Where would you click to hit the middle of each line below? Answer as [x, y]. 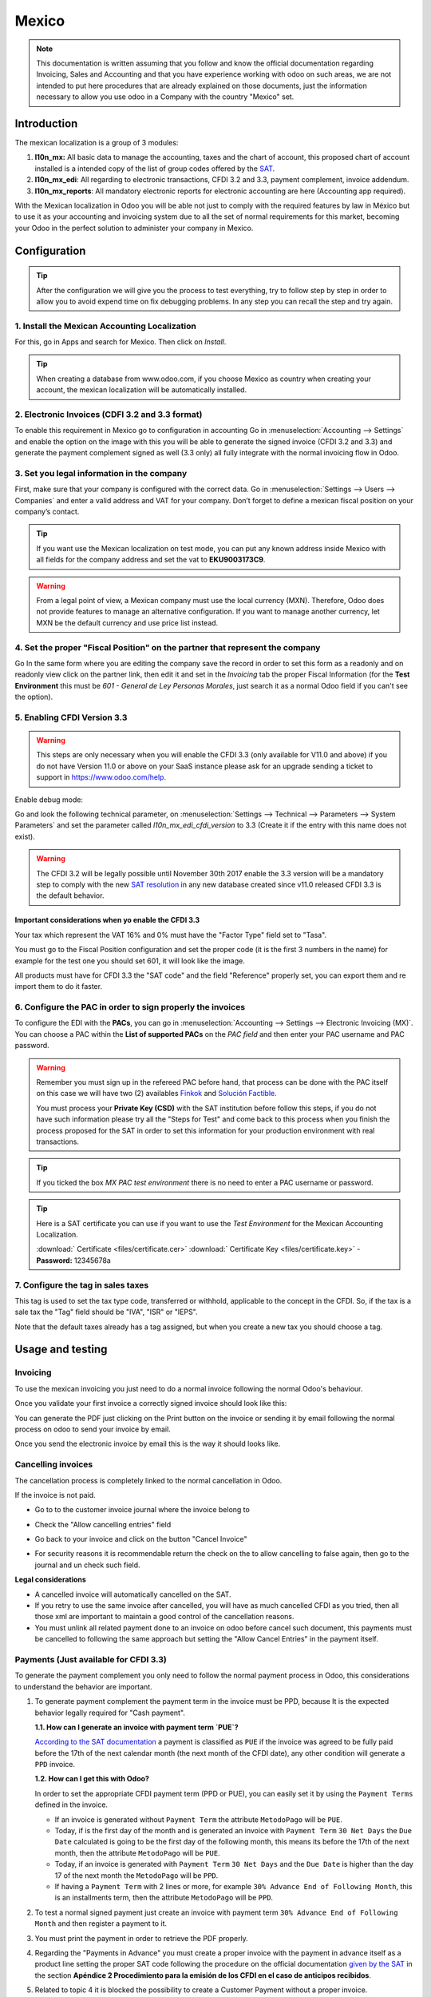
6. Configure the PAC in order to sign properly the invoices [130, 1007]
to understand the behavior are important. [84, 1686]
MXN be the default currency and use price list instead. [127, 622]
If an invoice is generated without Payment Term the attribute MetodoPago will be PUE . [199, 1819]
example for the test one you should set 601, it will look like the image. [130, 961]
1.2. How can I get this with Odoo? [92, 1779]
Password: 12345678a [73, 1260]
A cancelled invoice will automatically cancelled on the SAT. [133, 1594]
